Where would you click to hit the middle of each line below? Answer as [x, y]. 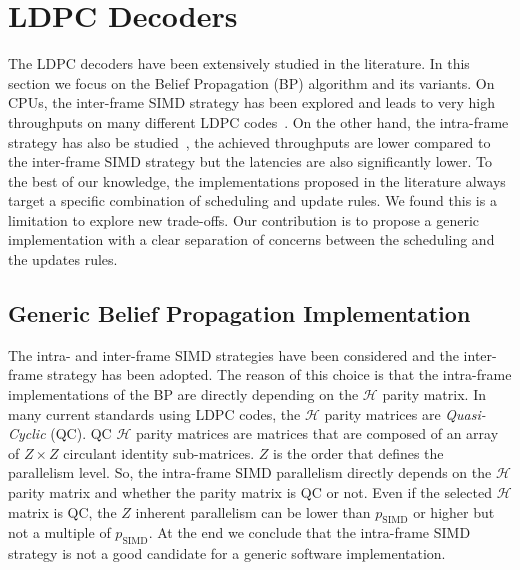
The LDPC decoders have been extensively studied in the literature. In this [239, 63]
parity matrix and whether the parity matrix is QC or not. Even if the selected [250, 492]
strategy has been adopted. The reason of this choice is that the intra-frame [279, 374]
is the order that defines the [358, 452]
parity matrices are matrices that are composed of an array [317, 433]
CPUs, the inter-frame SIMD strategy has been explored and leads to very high [252, 102]
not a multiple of [59, 532]
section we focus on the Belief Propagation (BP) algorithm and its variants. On [251, 82]
